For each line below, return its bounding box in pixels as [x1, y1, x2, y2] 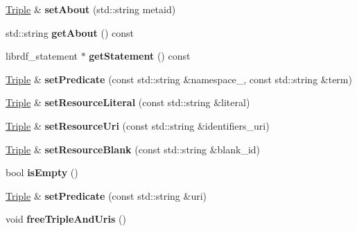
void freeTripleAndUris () [6, 212, 126, 226]
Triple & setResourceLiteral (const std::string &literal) [6, 95, 250, 110]
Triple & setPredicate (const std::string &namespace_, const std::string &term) [6, 71, 352, 86]
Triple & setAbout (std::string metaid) [6, 2, 176, 16]
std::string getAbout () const [6, 25, 134, 40]
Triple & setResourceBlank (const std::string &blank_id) [6, 142, 261, 156]
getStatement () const [89, 49, 191, 63]
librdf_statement [6, 49, 78, 63]
